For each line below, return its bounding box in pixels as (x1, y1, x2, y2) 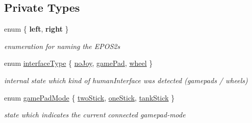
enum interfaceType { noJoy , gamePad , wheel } (4, 58, 153, 68)
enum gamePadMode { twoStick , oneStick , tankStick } (4, 92, 175, 103)
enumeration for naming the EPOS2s (4, 40, 120, 51)
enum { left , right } (4, 23, 69, 34)
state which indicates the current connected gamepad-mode (4, 109, 186, 120)
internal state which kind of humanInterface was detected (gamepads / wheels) (4, 75, 248, 85)
